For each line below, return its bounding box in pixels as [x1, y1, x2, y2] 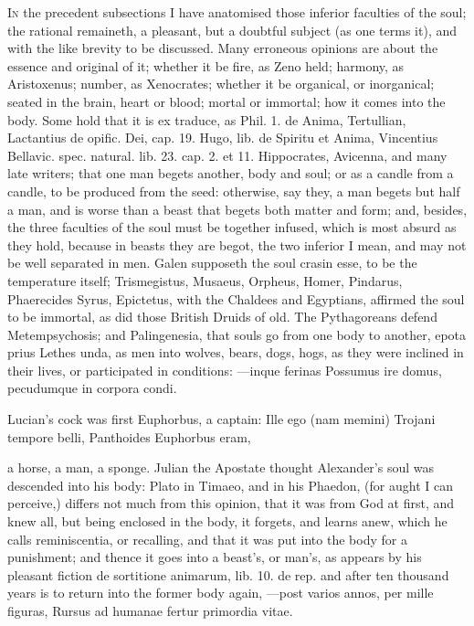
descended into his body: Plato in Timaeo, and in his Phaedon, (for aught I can [7, 475, 453, 494]
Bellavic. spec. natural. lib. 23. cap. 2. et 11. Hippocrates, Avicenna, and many [7, 145, 448, 164]
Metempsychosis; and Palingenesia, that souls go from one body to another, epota [7, 324, 467, 344]
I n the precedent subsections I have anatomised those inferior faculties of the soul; [7, 3, 467, 21]
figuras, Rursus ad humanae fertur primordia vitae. [7, 601, 293, 620]
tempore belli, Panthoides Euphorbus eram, [7, 427, 251, 446]
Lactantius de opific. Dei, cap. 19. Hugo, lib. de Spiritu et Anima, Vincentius [7, 128, 438, 147]
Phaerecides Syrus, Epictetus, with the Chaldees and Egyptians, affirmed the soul [7, 289, 465, 308]
